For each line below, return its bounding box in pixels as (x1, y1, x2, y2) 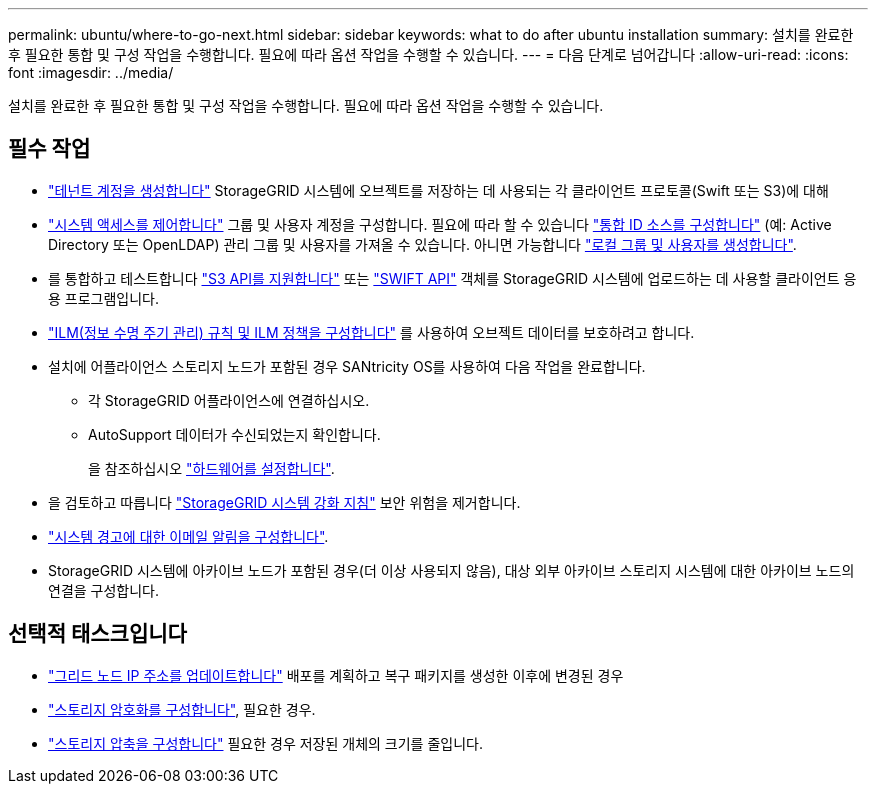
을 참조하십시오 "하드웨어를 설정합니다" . (88, 459, 335, 477)
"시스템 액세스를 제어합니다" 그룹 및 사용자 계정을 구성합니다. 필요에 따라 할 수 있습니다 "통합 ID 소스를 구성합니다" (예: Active (48, 215, 832, 233)
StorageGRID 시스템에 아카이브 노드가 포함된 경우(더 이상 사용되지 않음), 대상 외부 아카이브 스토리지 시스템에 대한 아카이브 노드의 (48, 561, 855, 579)
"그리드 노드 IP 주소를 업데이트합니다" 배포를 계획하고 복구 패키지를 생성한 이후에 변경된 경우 (48, 666, 624, 684)
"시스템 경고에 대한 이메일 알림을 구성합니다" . (48, 527, 329, 545)
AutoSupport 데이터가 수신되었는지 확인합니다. (88, 425, 381, 443)
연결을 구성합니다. (48, 581, 160, 599)
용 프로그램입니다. (48, 289, 160, 307)
